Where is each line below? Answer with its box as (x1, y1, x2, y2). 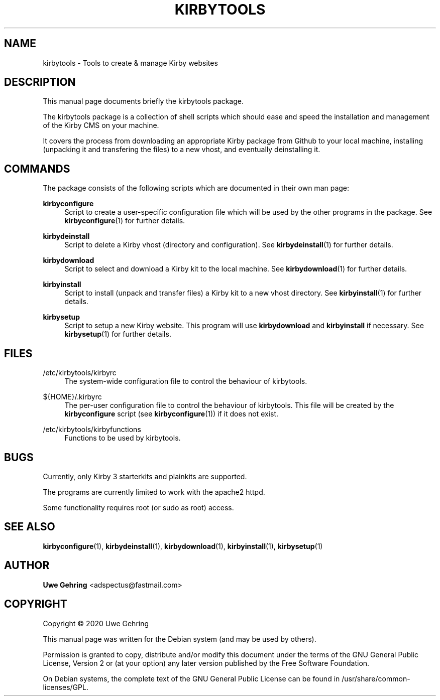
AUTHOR (4, 559, 50, 572)
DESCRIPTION (4, 76, 76, 89)
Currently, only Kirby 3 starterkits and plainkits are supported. (43, 472, 247, 481)
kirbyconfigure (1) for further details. (64, 216, 185, 225)
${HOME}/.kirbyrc (43, 392, 102, 401)
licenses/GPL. (43, 682, 88, 691)
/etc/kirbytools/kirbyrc (43, 368, 117, 377)
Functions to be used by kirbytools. (64, 434, 181, 443)
